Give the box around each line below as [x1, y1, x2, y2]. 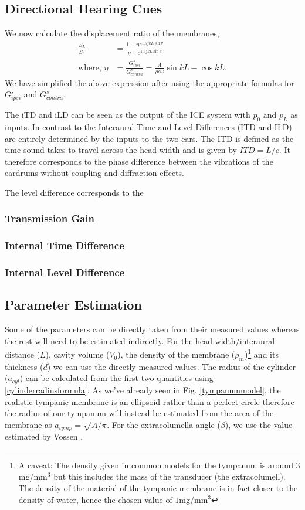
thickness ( [5, 360, 43, 372]
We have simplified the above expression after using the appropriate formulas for [5, 76, 294, 89]
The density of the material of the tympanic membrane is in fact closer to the [18, 481, 298, 494]
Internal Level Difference [5, 265, 125, 280]
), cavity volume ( [45, 348, 110, 361]
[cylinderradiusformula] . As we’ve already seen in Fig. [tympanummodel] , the [5, 383, 281, 396]
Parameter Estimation [5, 295, 142, 314]
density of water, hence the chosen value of [18, 493, 172, 505]
